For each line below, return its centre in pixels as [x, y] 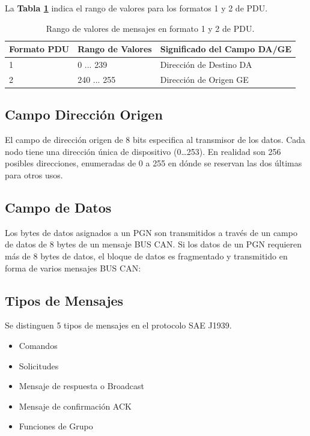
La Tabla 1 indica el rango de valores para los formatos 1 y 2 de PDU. [136, 8]
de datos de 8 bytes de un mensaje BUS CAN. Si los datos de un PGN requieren [153, 244]
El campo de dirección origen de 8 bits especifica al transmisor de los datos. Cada [155, 140]
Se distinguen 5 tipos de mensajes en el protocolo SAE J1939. [118, 325]
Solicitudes [39, 365]
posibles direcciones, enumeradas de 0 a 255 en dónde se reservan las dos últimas [153, 163]
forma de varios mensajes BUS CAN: [73, 268]
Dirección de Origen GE [204, 79]
